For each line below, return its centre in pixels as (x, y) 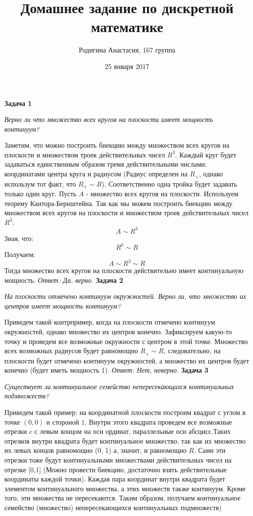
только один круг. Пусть (40, 193)
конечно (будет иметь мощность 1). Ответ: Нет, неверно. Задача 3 (107, 370)
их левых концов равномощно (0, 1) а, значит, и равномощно (96, 450)
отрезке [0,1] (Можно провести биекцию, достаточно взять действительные (116, 469)
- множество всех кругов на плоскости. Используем (162, 193)
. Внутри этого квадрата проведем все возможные (158, 421)
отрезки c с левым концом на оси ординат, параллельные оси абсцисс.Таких (117, 431)
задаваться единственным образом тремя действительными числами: (106, 164)
